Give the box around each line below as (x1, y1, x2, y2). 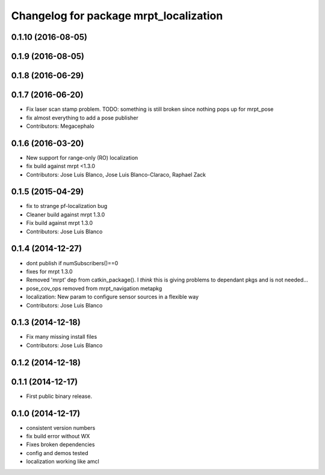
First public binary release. (26, 392, 93, 400)
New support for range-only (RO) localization (26, 154, 138, 161)
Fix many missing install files (26, 333, 97, 341)
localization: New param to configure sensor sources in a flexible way (26, 293, 199, 301)
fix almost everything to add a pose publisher (26, 114, 138, 121)
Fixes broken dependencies (26, 441, 95, 448)
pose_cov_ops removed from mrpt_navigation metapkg (26, 285, 162, 292)
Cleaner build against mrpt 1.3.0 (26, 211, 105, 218)
